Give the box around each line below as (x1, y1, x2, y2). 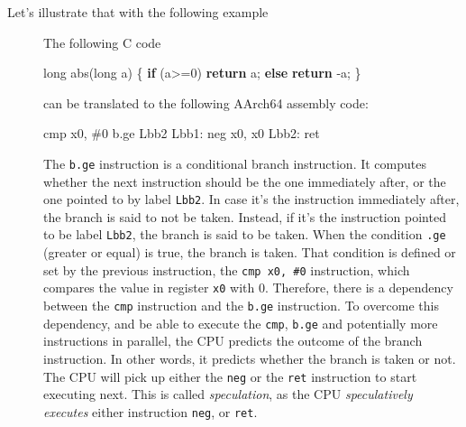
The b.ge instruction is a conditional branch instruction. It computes (43, 153, 426, 172)
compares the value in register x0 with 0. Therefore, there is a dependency (43, 278, 453, 297)
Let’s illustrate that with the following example (7, 3, 269, 21)
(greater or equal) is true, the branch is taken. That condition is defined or (43, 243, 456, 262)
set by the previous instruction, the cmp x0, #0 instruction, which (43, 260, 410, 279)
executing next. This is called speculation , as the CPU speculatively (43, 385, 413, 404)
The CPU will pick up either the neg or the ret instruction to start (43, 367, 417, 385)
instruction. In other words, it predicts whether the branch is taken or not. (43, 348, 456, 367)
